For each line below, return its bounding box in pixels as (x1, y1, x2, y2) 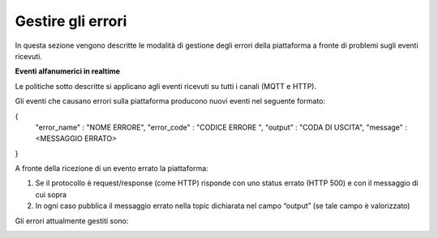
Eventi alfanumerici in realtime (15, 66, 121, 76)
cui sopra (35, 189, 67, 199)
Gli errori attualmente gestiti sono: (15, 215, 129, 226)
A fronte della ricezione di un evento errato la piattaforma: (15, 164, 208, 173)
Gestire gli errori (15, 12, 127, 30)
